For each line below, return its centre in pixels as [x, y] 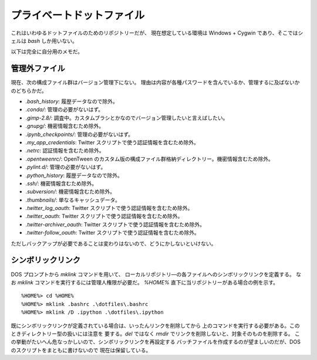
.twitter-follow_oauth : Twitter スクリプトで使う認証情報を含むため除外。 [112, 233]
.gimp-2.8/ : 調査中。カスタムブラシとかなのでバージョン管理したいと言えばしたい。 [127, 118]
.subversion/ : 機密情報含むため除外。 [70, 192]
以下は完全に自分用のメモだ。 [47, 52]
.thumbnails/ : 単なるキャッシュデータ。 [73, 200]
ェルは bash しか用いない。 [44, 40]
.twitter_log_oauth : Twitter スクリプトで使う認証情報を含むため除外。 [109, 208]
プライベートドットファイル [78, 15]
